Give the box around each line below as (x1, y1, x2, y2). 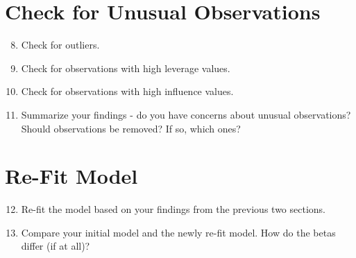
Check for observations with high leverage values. (21, 60, 230, 75)
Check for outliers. (21, 37, 100, 52)
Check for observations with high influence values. (21, 84, 234, 98)
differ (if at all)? (21, 239, 90, 253)
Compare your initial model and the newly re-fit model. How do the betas (21, 225, 336, 239)
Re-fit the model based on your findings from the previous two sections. (21, 202, 325, 216)
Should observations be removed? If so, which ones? (21, 121, 241, 135)
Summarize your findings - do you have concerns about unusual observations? (21, 107, 351, 121)
